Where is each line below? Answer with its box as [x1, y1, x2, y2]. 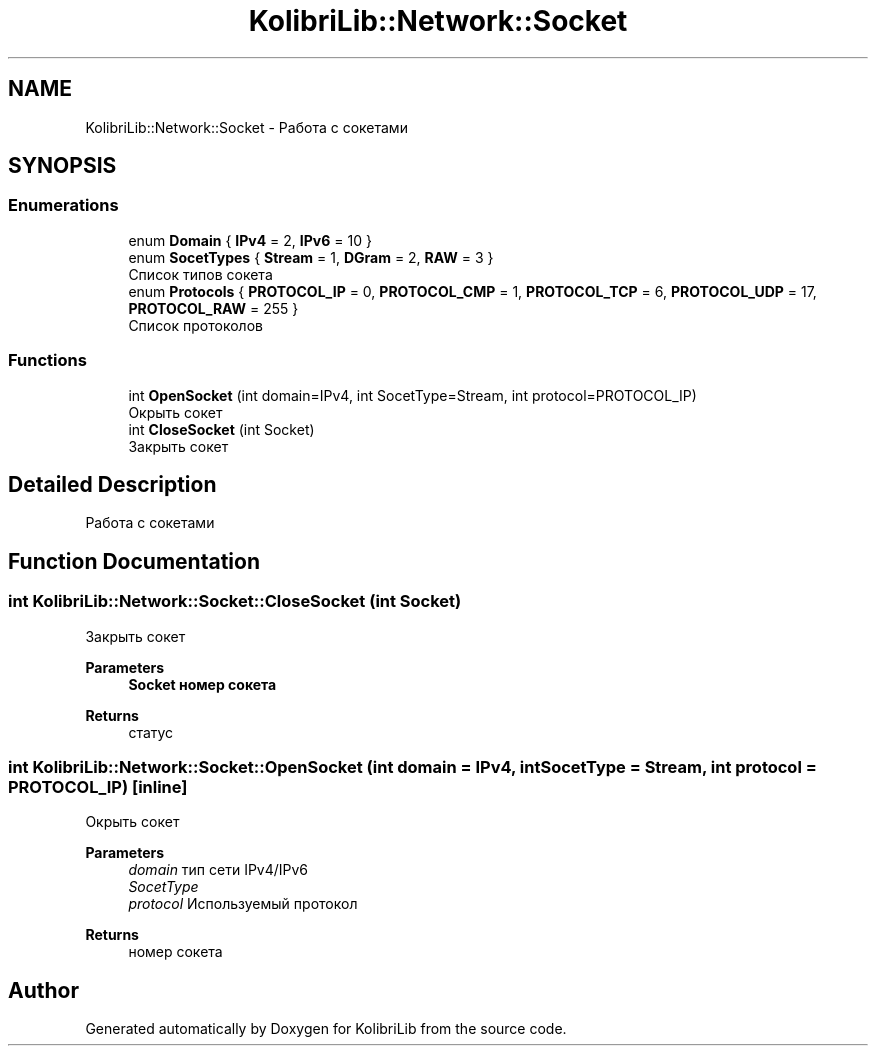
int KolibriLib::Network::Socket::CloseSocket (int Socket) [8, 591, 462, 612]
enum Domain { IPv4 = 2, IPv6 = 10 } [128, 231, 372, 249]
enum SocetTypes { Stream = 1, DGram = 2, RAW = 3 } [128, 248, 494, 266]
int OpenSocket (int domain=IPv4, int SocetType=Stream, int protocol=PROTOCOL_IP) [128, 386, 697, 404]
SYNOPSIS [8, 153, 117, 179]
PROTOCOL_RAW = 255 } [128, 299, 299, 317]
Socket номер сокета [128, 675, 277, 693]
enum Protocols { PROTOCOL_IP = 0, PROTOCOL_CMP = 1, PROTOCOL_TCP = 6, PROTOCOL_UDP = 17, [128, 282, 817, 300]
